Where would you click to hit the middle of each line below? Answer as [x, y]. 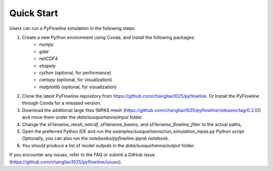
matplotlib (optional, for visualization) [78, 87]
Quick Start [34, 13]
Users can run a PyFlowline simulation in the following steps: [73, 28]
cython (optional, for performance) [75, 73]
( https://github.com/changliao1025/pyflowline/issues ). [66, 162]
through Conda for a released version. [62, 103]
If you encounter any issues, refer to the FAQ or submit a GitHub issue [82, 155]
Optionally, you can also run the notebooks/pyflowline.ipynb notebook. [96, 138]
